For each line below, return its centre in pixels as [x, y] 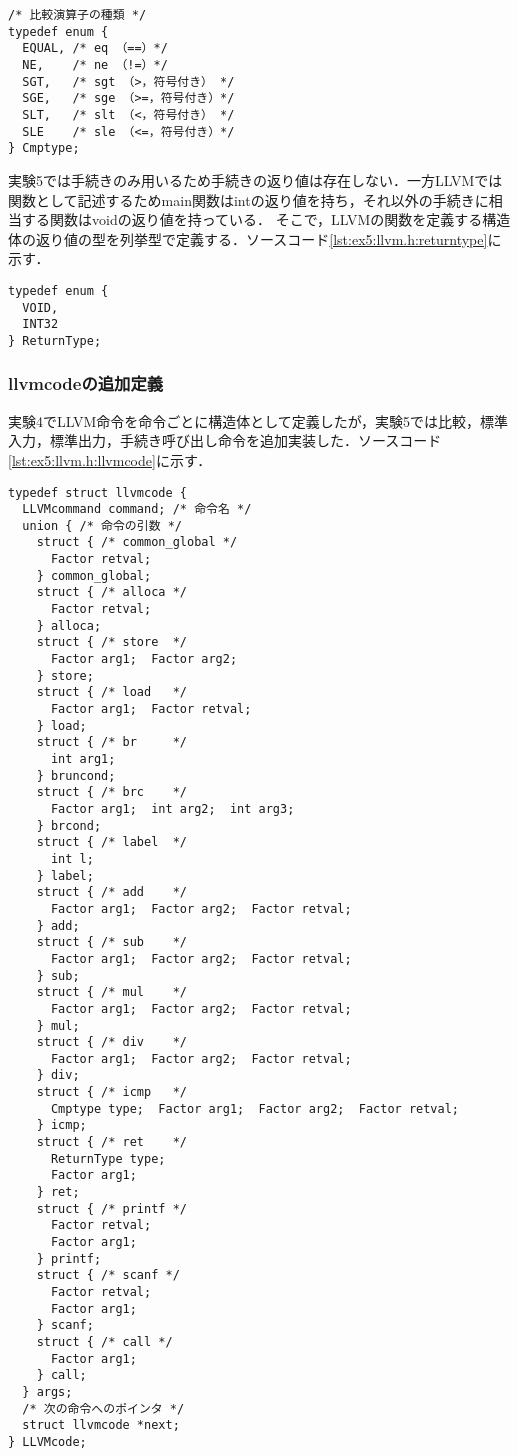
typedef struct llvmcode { [97, 492]
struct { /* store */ [111, 642]
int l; [72, 858]
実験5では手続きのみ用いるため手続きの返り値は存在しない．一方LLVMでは [255, 179]
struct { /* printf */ [111, 1208]
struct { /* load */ [111, 692]
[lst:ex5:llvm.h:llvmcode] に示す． [110, 459]
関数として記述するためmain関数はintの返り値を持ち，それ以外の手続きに [248, 199]
